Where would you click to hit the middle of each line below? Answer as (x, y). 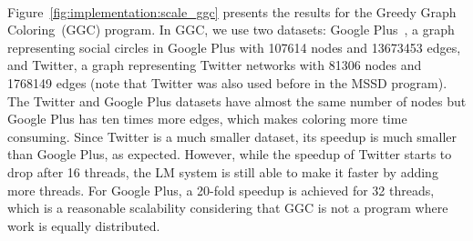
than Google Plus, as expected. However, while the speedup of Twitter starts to (230, 154)
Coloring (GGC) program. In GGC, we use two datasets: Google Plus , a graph (231, 30)
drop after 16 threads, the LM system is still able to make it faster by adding (223, 171)
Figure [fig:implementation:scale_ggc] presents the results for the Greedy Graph (232, 11)
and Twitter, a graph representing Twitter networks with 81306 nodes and (215, 65)
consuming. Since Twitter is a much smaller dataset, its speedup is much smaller (232, 136)
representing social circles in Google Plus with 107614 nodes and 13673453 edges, (234, 47)
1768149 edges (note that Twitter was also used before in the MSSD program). (227, 82)
